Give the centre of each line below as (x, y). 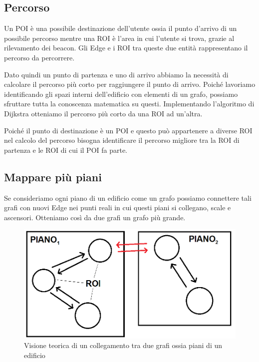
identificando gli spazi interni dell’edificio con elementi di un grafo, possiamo (121, 94)
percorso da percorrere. (39, 57)
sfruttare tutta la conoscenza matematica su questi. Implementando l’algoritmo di (129, 104)
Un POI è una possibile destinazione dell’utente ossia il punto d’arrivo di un (121, 28)
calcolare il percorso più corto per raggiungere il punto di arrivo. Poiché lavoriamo (130, 84)
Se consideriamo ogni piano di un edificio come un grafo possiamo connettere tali (128, 197)
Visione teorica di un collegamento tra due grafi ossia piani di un (123, 345)
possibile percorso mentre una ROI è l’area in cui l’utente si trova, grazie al (119, 38)
